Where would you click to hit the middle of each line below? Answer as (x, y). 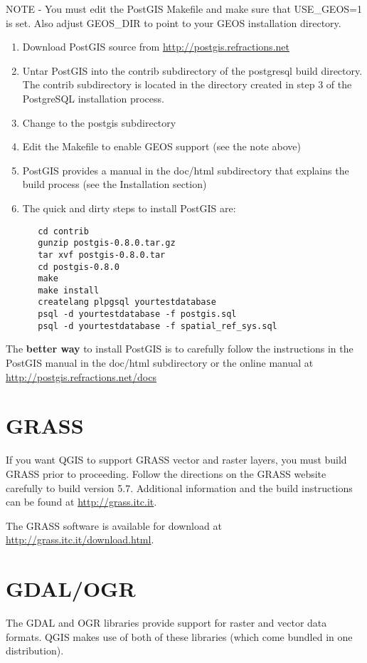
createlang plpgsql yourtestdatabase (127, 302)
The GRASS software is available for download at (114, 525)
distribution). (35, 651)
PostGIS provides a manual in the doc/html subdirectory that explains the (186, 170)
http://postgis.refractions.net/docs (81, 376)
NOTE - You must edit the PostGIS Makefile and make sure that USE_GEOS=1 (184, 9)
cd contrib (63, 231)
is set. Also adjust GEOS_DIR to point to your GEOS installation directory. (174, 22)
